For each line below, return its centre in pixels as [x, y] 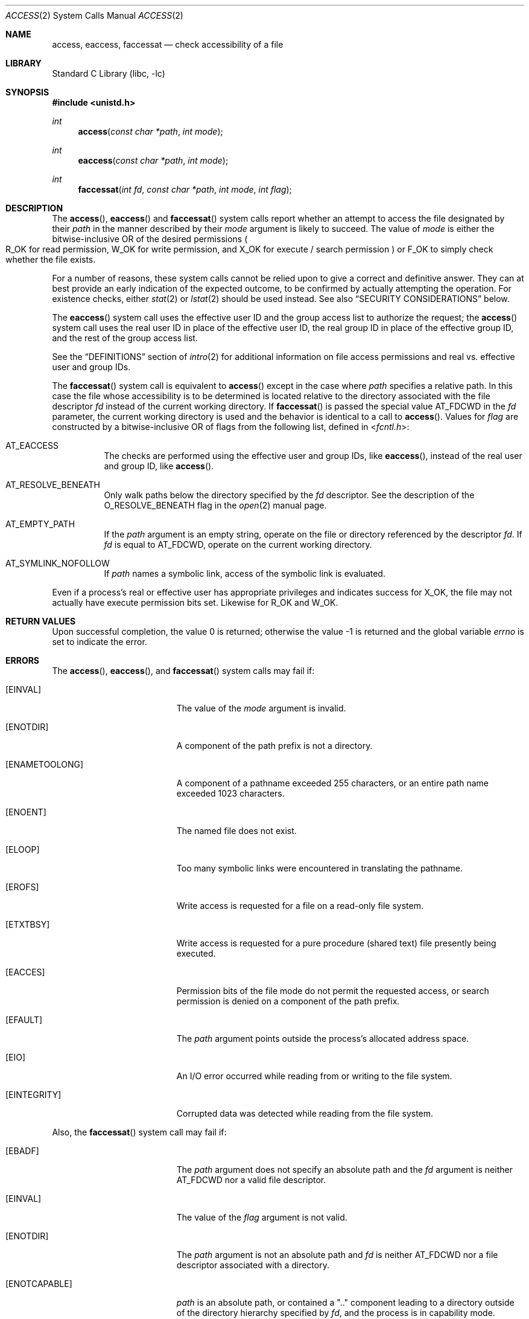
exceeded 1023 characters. [230, 793]
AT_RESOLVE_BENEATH [53, 485]
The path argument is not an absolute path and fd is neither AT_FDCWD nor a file [337, 1255]
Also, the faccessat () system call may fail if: [139, 1132]
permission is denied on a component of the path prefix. [288, 1001]
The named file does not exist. [236, 831]
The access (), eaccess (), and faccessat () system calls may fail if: [183, 671]
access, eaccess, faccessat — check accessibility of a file [168, 44]
